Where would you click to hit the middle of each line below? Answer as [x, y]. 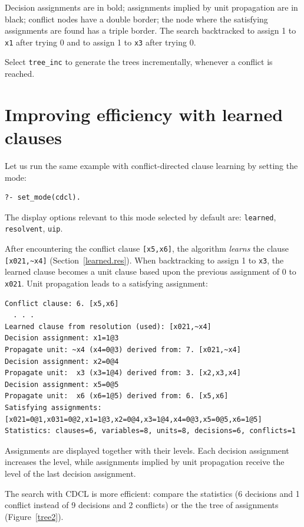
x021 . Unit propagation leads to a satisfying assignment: [106, 283]
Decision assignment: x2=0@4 [62, 361]
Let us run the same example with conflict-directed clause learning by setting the [151, 165]
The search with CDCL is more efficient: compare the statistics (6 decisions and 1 [152, 493]
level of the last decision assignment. [70, 473]
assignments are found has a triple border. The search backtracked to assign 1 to [151, 30]
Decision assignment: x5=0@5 [62, 384]
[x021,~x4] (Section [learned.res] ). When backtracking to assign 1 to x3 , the [144, 260]
